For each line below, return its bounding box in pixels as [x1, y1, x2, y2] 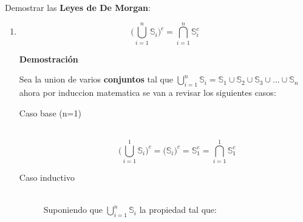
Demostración [19, 52, 78, 65]
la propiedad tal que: [139, 203, 217, 216]
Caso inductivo [19, 171, 75, 184]
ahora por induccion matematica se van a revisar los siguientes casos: [19, 86, 276, 99]
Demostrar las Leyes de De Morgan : [5, 1, 151, 13]
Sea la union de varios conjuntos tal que [19, 73, 173, 86]
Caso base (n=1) [19, 106, 81, 119]
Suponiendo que [43, 203, 103, 216]
